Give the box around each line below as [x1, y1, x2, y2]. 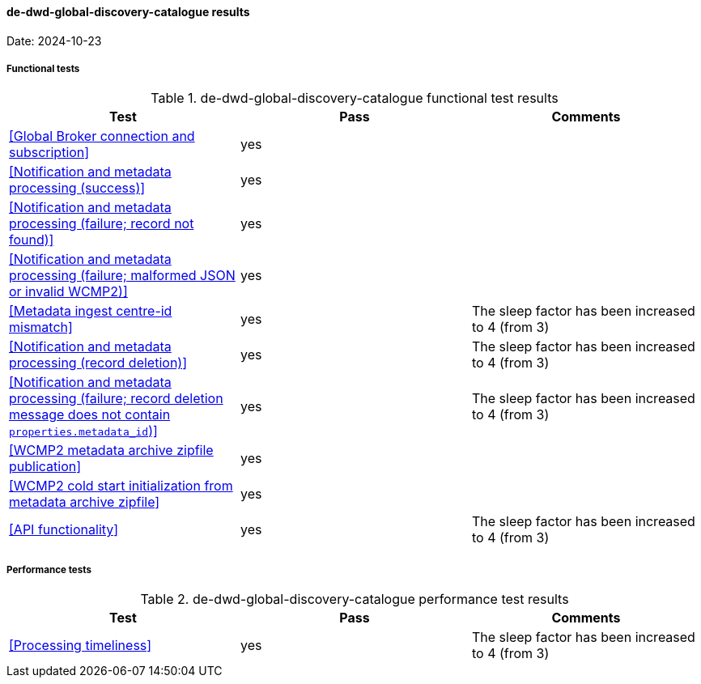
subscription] [9, 144, 90, 161]
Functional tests [6, 63, 80, 74]
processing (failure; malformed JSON [9, 267, 236, 284]
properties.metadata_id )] [9, 423, 158, 440]
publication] [9, 458, 82, 475]
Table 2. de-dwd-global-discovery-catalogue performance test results [140, 591, 569, 608]
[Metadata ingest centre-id [9, 303, 172, 320]
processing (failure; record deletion [9, 390, 223, 407]
